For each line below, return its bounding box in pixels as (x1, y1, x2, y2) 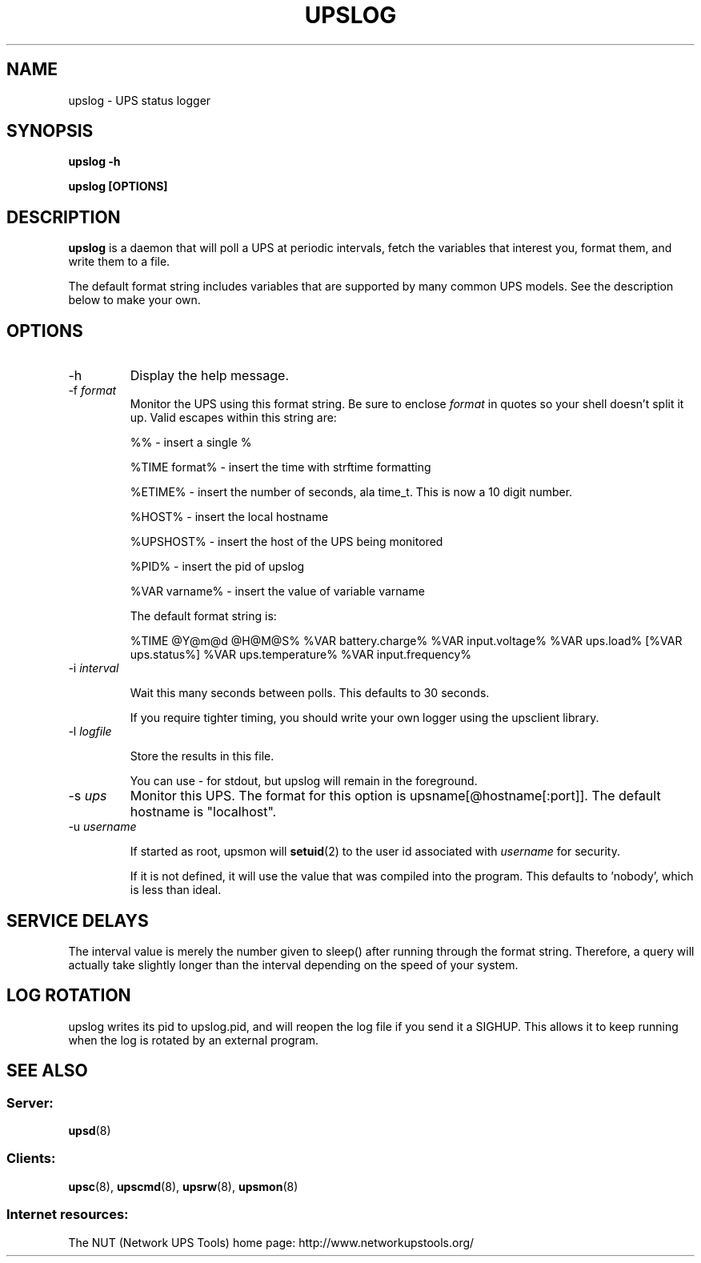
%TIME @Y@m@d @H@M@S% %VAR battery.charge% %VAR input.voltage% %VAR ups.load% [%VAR (130, 634, 683, 648)
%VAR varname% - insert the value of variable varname (130, 584, 425, 599)
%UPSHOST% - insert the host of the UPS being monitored (130, 535, 443, 549)
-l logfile (68, 724, 112, 739)
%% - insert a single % (130, 435, 252, 450)
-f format (68, 383, 117, 398)
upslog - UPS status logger (68, 93, 211, 107)
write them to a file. (68, 255, 170, 269)
